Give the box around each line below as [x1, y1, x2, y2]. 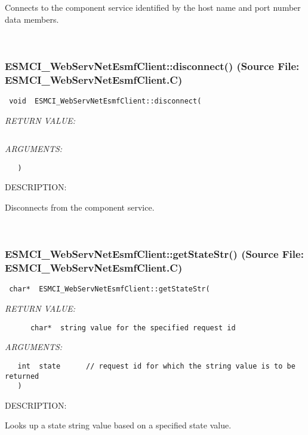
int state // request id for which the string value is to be [17, 361, 295, 370]
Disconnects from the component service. [5, 201, 155, 214]
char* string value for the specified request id [30, 323, 236, 332]
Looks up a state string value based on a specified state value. [5, 419, 232, 431]
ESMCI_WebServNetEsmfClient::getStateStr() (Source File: [5, 247, 304, 261]
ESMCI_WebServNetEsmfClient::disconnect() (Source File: [5, 58, 300, 73]
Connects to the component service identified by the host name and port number [5, 1, 301, 13]
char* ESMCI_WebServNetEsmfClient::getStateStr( [9, 285, 210, 294]
